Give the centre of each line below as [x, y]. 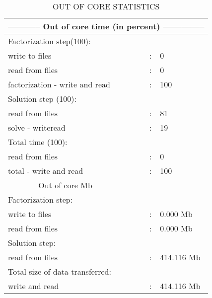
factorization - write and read [59, 84]
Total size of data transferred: [60, 271]
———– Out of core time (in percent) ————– [106, 26]
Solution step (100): [42, 99]
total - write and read [46, 171]
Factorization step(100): [49, 41]
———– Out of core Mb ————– [70, 185]
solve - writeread [37, 127]
